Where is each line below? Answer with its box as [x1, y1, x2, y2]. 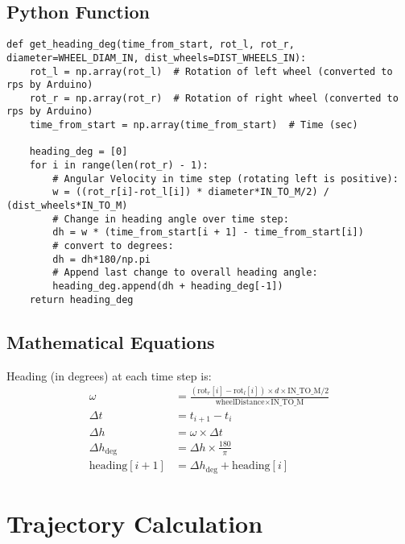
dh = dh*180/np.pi [52, 253, 151, 265]
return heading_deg [29, 293, 134, 305]
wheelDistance [215, 397, 265, 406]
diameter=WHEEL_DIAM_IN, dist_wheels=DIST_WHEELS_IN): [6, 52, 307, 64]
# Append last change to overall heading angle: [52, 267, 318, 279]
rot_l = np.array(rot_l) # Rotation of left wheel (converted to [29, 65, 393, 77]
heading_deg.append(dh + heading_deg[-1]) [52, 280, 283, 293]
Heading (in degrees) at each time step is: [6, 367, 212, 384]
